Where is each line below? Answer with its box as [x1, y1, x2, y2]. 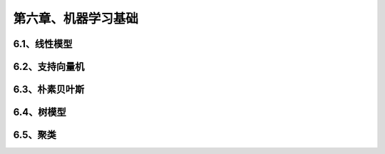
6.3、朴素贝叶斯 [13, 83, 85, 96]
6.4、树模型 [13, 106, 67, 118]
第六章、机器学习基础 [13, 11, 139, 26]
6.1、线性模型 [13, 38, 73, 50]
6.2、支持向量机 [13, 61, 85, 73]
